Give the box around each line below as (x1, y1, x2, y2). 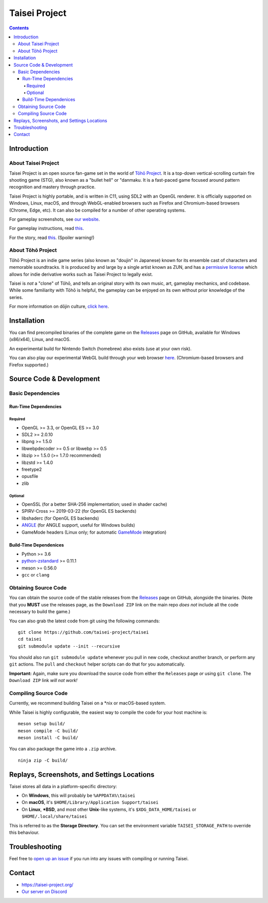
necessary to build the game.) (9, 609, 70, 615)
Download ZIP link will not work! (9, 677, 78, 683)
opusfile (21, 473, 38, 479)
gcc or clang (21, 572, 50, 578)
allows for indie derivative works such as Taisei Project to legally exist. (9, 271, 153, 277)
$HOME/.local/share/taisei (21, 814, 87, 819)
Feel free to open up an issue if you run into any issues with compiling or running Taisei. (9, 855, 189, 861)
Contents (9, 25, 29, 31)
